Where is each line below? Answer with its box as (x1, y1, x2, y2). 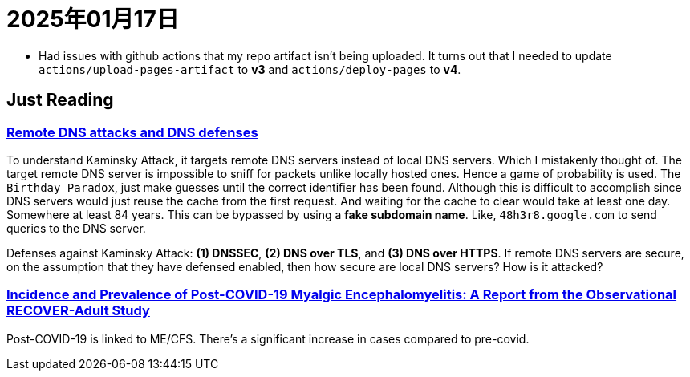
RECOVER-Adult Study (6, 302, 150, 319)
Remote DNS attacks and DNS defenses (6, 124, 258, 140)
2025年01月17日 (6, 6, 179, 33)
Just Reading (6, 90, 114, 111)
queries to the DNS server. (6, 221, 146, 235)
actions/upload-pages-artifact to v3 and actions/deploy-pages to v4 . (39, 62, 461, 76)
